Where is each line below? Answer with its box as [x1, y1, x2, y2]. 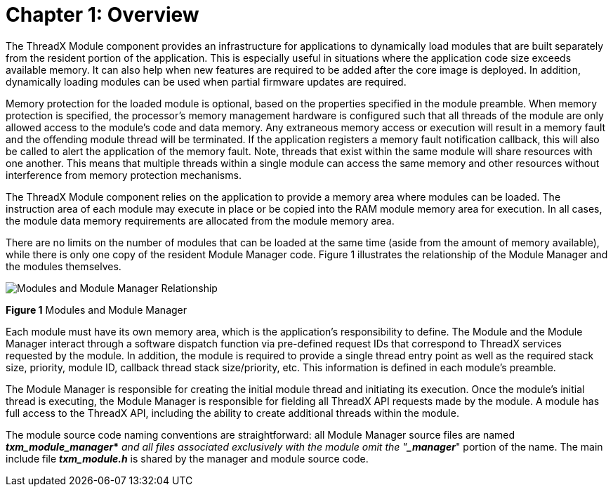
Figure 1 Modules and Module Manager [6, 303, 187, 316]
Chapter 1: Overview [6, 3, 199, 27]
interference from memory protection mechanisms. [6, 168, 242, 181]
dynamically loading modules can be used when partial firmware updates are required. [6, 75, 407, 88]
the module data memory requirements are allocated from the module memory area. [6, 214, 395, 227]
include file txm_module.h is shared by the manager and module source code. [6, 452, 369, 465]
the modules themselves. [6, 260, 121, 272]
